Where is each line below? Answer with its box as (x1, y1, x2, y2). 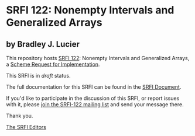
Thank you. (6, 112, 33, 119)
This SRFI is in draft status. (6, 72, 71, 79)
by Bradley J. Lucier (6, 39, 80, 49)
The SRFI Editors (6, 124, 47, 130)
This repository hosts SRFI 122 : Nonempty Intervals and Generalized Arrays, (6, 55, 190, 61)
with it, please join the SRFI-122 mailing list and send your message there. (6, 101, 184, 108)
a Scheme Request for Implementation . (6, 61, 100, 68)
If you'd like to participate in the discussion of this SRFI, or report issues (6, 95, 180, 102)
